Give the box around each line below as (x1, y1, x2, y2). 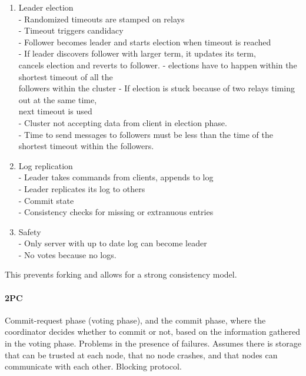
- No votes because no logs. (18, 248, 117, 260)
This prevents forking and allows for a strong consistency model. (5, 268, 237, 281)
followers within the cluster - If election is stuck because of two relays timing (18, 82, 295, 94)
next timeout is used (18, 105, 92, 117)
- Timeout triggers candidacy (18, 24, 124, 37)
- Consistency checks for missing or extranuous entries (18, 206, 214, 218)
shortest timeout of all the (18, 70, 113, 83)
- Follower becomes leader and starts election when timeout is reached (18, 35, 271, 48)
